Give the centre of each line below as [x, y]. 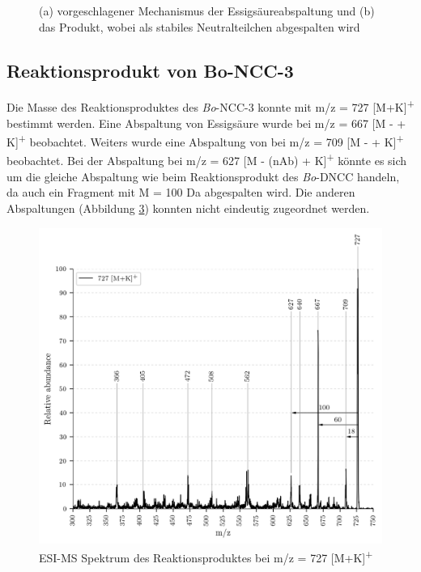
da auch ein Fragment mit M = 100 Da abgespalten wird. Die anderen [181, 192]
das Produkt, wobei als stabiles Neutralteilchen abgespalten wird [200, 26]
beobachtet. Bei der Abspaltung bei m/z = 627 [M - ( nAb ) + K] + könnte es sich [207, 159]
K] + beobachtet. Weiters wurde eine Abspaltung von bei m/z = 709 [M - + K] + [205, 140]
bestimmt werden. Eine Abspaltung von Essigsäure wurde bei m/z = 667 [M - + [206, 123]
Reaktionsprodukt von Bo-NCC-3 [150, 70]
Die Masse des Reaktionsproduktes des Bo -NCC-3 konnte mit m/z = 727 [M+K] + [210, 106]
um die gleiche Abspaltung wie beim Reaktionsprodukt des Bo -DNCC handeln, [203, 176]
